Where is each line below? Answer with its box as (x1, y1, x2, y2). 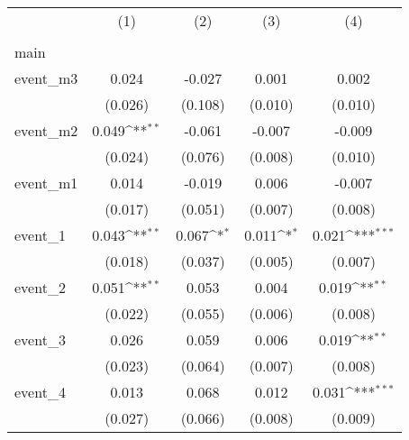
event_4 (14, 381, 66, 402)
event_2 (14, 277, 66, 298)
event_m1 (14, 172, 78, 193)
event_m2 (14, 120, 78, 141)
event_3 (14, 329, 66, 350)
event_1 (14, 225, 66, 245)
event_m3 (14, 68, 78, 88)
